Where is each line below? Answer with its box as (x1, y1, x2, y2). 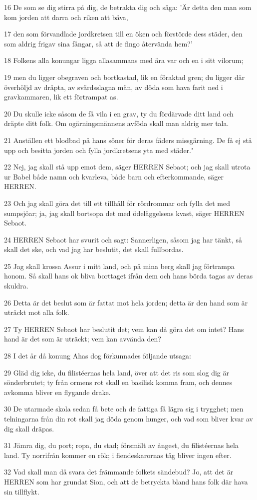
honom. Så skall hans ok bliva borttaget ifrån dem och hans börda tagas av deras (4, 270, 253, 281)
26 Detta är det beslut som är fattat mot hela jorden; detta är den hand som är (4, 297, 248, 307)
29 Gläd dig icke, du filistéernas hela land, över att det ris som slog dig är (4, 367, 229, 377)
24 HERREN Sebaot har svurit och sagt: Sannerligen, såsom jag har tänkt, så (4, 234, 242, 244)
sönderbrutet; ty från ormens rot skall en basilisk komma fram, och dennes (4, 377, 233, 387)
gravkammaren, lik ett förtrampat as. (4, 91, 118, 102)
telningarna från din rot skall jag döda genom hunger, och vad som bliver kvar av (4, 413, 253, 423)
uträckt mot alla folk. (4, 307, 69, 317)
